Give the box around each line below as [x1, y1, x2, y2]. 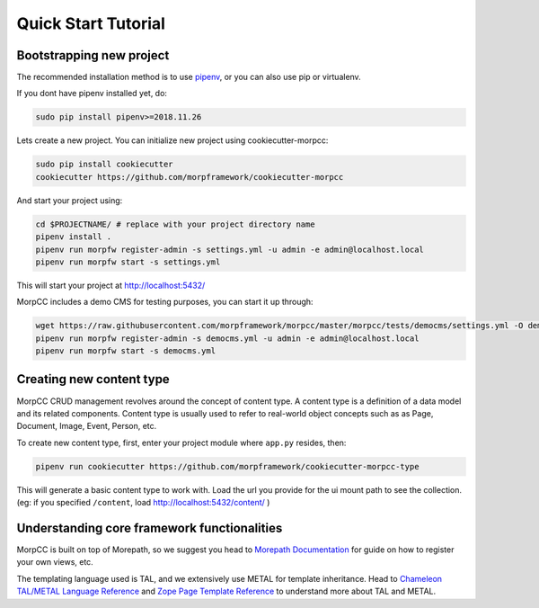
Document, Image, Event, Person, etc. [16, 421, 157, 432]
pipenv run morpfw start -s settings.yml [35, 256, 221, 267]
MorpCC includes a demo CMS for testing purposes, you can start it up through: [16, 297, 314, 308]
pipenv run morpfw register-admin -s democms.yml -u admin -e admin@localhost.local [35, 333, 420, 344]
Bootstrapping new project [16, 48, 170, 63]
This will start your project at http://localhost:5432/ [16, 280, 206, 291]
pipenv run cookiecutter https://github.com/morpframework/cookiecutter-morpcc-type [35, 461, 420, 471]
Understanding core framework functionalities [16, 520, 283, 535]
